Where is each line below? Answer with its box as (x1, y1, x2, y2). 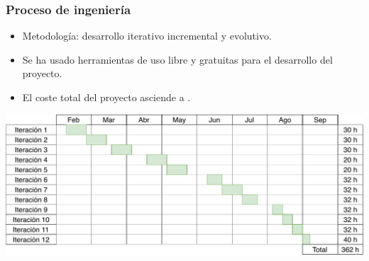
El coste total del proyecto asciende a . (22, 90, 191, 104)
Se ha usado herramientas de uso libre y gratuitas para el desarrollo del (22, 52, 333, 66)
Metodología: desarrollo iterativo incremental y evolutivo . (22, 28, 272, 43)
